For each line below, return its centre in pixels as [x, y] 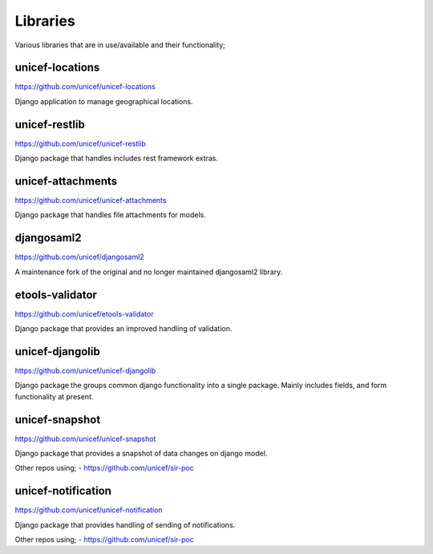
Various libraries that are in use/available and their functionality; [120, 45]
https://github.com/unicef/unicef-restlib [80, 144]
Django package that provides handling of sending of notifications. [125, 524]
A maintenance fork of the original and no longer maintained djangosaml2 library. [149, 272]
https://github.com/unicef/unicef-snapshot [85, 439]
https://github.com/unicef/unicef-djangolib [85, 370]
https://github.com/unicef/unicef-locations [85, 87]
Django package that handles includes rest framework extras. [117, 158]
